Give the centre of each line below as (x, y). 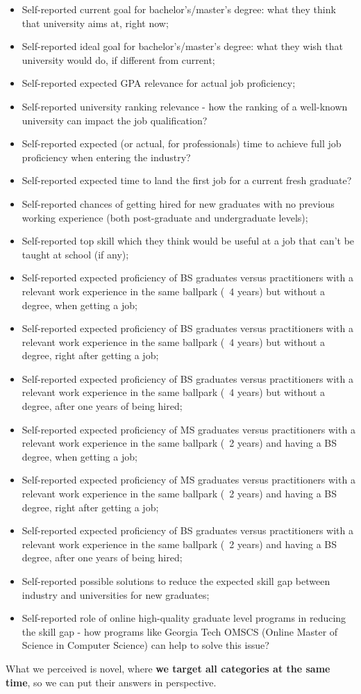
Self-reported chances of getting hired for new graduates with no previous (178, 203)
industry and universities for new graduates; (116, 594)
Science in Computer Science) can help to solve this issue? (145, 645)
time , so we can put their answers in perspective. (111, 682)
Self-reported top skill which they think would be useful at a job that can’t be (188, 241)
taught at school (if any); (75, 254)
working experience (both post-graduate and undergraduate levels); (165, 217)
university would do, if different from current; (118, 59)
